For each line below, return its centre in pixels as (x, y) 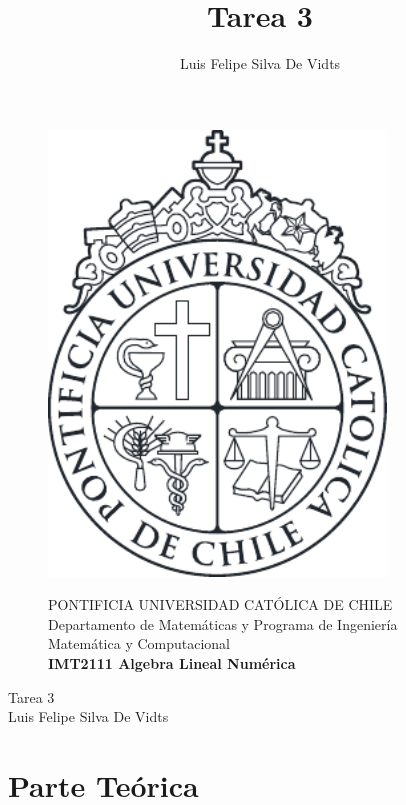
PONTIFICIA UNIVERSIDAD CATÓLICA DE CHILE (220, 604)
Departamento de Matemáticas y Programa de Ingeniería (223, 623)
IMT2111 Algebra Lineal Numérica (172, 663)
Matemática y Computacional (139, 643)
